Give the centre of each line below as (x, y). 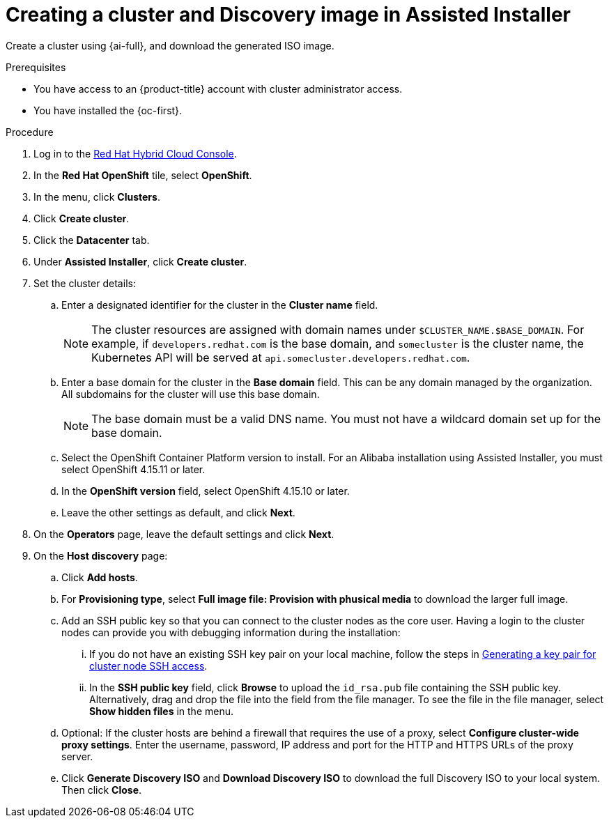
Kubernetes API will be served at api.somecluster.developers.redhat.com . (281, 357)
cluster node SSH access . (148, 666)
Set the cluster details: (85, 283)
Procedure (30, 132)
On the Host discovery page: (101, 555)
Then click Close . (102, 790)
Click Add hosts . (100, 577)
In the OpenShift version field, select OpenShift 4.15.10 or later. (206, 491)
